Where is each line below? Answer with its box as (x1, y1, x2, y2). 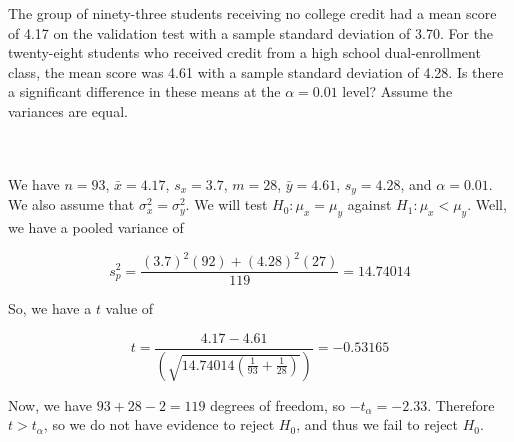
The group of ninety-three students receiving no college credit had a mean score (8, 3, 497, 23)
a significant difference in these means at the (8, 81, 281, 102)
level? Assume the (342, 81, 453, 102)
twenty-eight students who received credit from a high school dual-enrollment (8, 42, 481, 63)
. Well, (467, 194, 507, 215)
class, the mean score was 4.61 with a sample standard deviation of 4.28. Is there (8, 61, 504, 82)
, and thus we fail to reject (296, 414, 459, 435)
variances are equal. (8, 100, 128, 121)
